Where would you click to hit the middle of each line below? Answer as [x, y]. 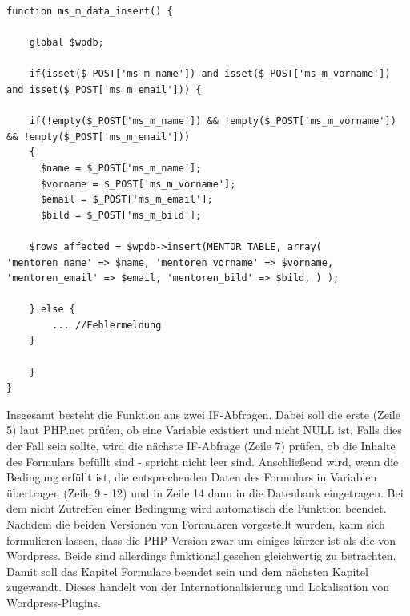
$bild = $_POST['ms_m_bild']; [121, 215]
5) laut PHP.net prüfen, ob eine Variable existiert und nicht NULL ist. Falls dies [204, 430]
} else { [52, 310]
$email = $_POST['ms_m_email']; [127, 200]
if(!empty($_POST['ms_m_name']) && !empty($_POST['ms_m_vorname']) [213, 121]
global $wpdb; [66, 43]
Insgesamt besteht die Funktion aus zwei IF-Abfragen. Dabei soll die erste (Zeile [203, 414]
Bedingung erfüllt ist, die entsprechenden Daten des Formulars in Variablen [192, 477]
